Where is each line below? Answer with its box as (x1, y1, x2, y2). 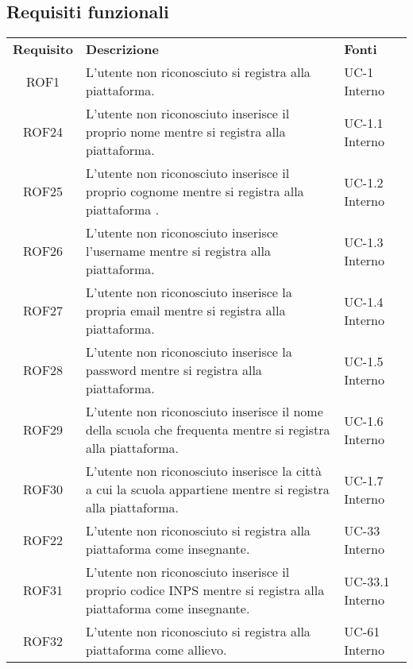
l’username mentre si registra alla (86, 242, 271, 261)
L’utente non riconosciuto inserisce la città (86, 462, 322, 481)
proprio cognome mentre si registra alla (86, 182, 304, 201)
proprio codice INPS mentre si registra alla (86, 581, 325, 600)
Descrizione (86, 40, 159, 59)
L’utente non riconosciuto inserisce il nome (86, 402, 323, 421)
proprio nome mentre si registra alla (86, 122, 286, 141)
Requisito (13, 40, 74, 59)
